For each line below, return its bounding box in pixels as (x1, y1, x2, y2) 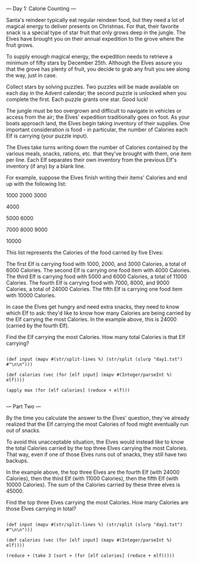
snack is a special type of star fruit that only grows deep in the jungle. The (6, 29, 186, 36)
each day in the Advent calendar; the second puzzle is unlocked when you (6, 90, 187, 96)
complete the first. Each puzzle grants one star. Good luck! (6, 96, 149, 103)
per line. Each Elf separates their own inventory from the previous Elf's (6, 157, 177, 163)
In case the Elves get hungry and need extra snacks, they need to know (6, 304, 180, 310)
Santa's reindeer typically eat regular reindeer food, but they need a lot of (6, 17, 185, 23)
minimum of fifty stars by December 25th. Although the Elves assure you (6, 59, 182, 66)
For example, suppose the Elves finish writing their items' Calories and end (6, 174, 187, 181)
